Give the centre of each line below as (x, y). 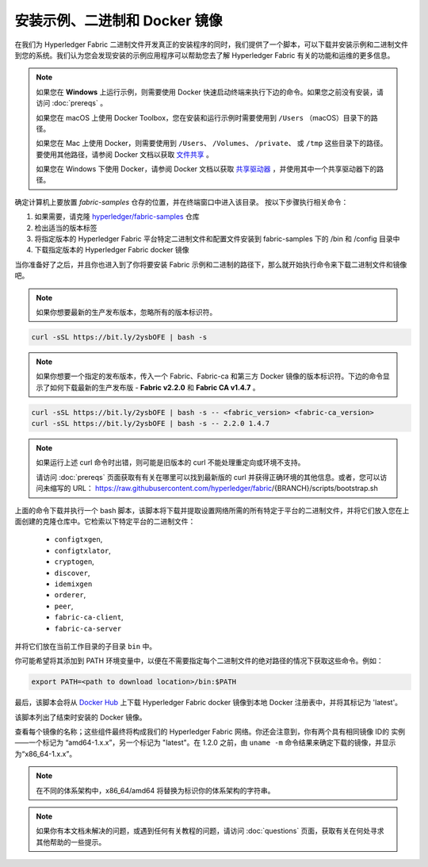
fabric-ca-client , (89, 617)
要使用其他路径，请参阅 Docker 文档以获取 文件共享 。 (125, 154)
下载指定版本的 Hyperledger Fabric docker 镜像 (112, 250)
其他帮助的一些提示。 (71, 842)
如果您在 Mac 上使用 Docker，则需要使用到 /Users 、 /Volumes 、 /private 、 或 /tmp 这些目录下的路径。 (212, 144)
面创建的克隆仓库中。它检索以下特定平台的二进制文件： (105, 522)
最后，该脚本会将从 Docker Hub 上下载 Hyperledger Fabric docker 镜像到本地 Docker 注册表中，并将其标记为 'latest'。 (208, 703)
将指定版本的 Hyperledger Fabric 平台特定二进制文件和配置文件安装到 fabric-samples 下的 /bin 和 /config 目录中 (217, 239)
